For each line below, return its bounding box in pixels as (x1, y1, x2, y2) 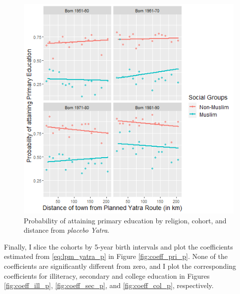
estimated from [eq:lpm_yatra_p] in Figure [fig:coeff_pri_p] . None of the (4, 251, 228, 261)
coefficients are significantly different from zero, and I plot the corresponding (4, 260, 237, 271)
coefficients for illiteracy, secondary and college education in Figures (4, 270, 210, 281)
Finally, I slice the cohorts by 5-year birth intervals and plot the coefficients (4, 241, 233, 252)
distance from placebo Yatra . (24, 225, 109, 235)
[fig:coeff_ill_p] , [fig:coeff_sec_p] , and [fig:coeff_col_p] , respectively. (4, 280, 214, 291)
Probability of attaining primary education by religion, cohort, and (24, 215, 227, 225)
